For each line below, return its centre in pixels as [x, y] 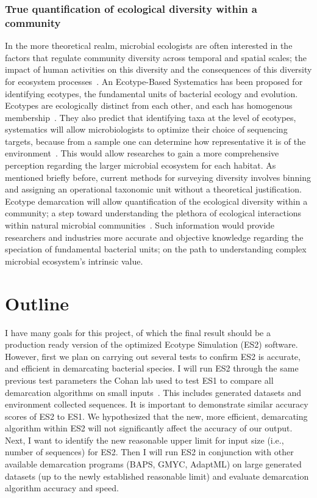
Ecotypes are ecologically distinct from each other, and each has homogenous [149, 105]
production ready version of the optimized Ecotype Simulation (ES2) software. [151, 344]
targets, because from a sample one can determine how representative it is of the [155, 141]
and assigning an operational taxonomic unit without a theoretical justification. [153, 189]
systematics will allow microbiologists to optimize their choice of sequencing [146, 129]
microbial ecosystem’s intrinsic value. [74, 261]
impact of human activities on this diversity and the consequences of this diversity [158, 69]
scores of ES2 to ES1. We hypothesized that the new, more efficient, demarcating [156, 416]
